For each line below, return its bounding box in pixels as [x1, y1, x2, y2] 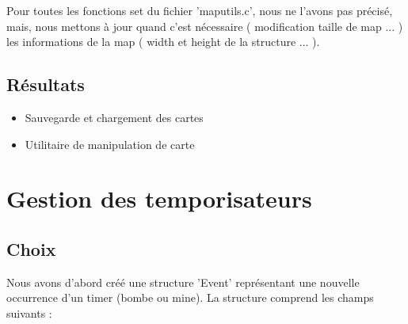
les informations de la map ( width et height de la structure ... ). [6, 33, 320, 50]
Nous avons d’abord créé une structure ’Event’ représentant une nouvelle [6, 273, 360, 290]
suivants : [6, 304, 52, 321]
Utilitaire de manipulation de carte [25, 135, 195, 152]
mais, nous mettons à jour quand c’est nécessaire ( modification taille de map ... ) [6, 17, 403, 34]
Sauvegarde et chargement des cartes [25, 109, 204, 125]
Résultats [6, 72, 85, 97]
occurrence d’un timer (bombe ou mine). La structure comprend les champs [6, 289, 374, 306]
